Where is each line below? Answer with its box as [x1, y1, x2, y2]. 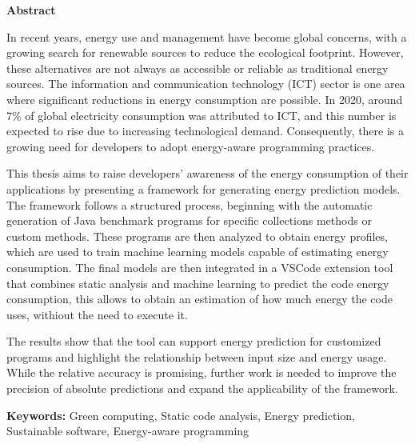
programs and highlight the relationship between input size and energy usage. [6, 348, 387, 365]
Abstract [6, 2, 56, 18]
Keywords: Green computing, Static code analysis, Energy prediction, [6, 406, 356, 423]
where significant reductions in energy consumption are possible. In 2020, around [6, 90, 403, 107]
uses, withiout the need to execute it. [6, 306, 188, 322]
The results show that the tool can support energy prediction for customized [6, 333, 381, 350]
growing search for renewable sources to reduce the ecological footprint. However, [6, 44, 404, 61]
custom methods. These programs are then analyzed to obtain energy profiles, [6, 227, 388, 244]
